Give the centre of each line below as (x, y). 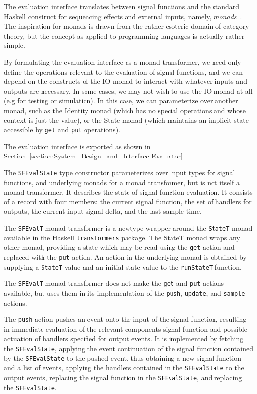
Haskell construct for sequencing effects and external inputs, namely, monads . (123, 16)
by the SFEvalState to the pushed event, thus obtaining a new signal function (123, 358)
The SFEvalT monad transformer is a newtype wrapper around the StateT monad (128, 228)
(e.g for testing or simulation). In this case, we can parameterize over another (121, 100)
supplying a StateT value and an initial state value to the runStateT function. (123, 266)
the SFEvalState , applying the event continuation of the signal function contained (128, 348)
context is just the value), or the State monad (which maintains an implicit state (126, 120)
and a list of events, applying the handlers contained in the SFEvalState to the (124, 368)
